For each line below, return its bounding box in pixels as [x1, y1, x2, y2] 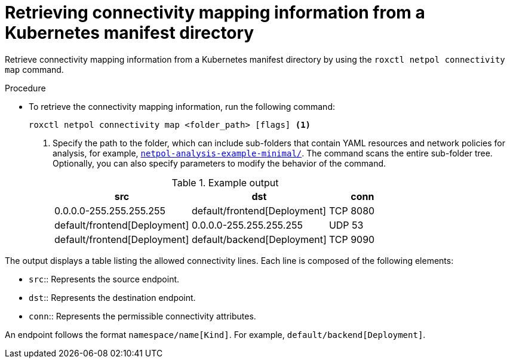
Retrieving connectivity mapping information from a [5, 2, 425, 23]
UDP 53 [328, 219, 364, 231]
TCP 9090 [328, 233, 375, 245]
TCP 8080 [328, 204, 375, 217]
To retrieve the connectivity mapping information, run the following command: [29, 101, 335, 112]
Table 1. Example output [171, 176, 279, 189]
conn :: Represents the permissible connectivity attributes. [29, 310, 256, 321]
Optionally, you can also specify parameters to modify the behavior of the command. [53, 158, 386, 168]
